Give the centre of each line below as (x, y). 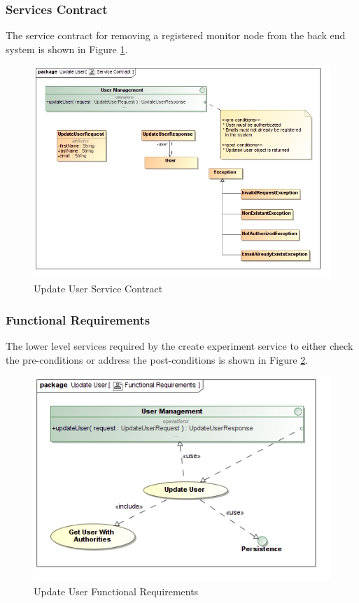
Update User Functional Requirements (116, 591)
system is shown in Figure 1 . (67, 49)
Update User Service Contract (98, 289)
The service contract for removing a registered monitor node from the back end (176, 35)
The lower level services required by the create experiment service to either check (179, 345)
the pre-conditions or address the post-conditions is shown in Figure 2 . (157, 359)
